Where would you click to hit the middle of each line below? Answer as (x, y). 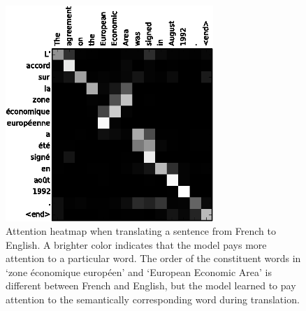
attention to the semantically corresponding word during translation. (153, 299)
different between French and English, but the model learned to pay (151, 285)
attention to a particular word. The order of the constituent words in (153, 258)
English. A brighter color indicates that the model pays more (136, 244)
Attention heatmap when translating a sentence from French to (141, 231)
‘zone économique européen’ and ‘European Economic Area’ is (139, 272)
